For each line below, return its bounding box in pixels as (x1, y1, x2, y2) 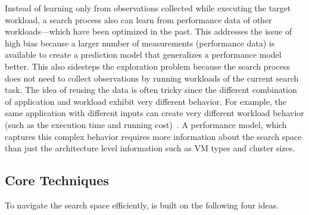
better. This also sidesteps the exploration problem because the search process (5, 60, 290, 72)
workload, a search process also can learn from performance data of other (5, 13, 272, 26)
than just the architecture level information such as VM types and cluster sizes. (5, 142, 295, 154)
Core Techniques (5, 171, 109, 189)
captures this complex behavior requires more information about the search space (5, 130, 302, 142)
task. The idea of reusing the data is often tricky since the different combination (5, 83, 297, 96)
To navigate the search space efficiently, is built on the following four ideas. (5, 198, 279, 211)
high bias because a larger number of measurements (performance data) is (5, 36, 275, 49)
